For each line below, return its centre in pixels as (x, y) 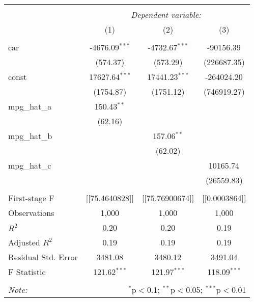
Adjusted (24, 242)
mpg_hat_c (30, 165)
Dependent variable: (166, 15)
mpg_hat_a (30, 106)
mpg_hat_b (30, 136)
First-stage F (31, 198)
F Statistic (27, 272)
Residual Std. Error (43, 257)
